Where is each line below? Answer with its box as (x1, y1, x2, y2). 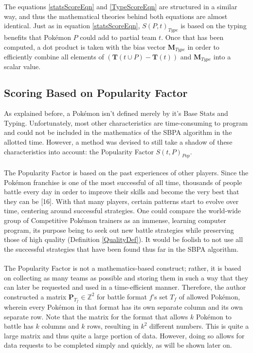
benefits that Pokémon (4, 32, 71, 42)
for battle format (97, 291, 147, 301)
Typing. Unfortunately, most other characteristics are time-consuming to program (4, 117, 248, 128)
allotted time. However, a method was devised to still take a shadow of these (4, 137, 233, 147)
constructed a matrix (4, 291, 67, 301)
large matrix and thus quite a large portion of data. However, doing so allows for (4, 330, 245, 340)
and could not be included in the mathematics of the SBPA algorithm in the (4, 127, 232, 137)
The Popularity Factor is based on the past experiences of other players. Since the (4, 167, 249, 178)
